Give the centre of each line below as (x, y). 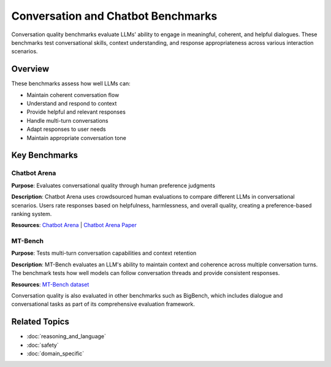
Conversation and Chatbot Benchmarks (114, 16)
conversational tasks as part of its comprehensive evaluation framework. (103, 304)
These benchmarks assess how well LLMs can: (71, 83)
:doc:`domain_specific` (55, 353)
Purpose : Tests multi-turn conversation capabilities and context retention (104, 253)
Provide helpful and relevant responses (76, 112)
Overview (30, 69)
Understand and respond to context (72, 104)
